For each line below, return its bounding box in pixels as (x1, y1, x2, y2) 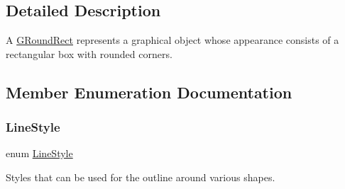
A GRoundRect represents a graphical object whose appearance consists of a (6, 33, 339, 47)
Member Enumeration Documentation (6, 81, 292, 103)
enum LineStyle (6, 146, 73, 161)
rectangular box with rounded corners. (6, 46, 172, 61)
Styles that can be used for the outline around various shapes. (6, 169, 275, 184)
